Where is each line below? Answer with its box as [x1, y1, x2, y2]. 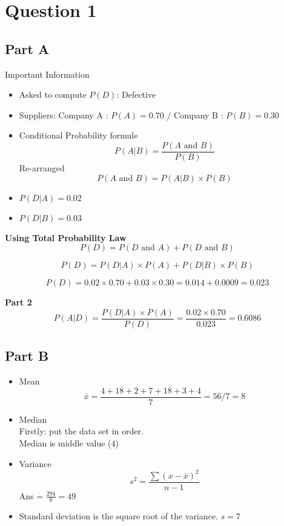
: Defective [116, 88, 156, 101]
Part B [5, 346, 49, 365]
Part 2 [5, 296, 32, 309]
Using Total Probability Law [5, 231, 127, 244]
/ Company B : [167, 108, 223, 121]
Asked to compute [19, 88, 87, 101]
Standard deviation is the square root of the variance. [19, 510, 218, 522]
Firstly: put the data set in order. [19, 425, 144, 437]
